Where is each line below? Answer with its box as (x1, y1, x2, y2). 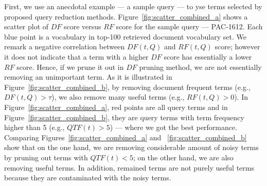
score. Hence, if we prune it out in (16, 61, 124, 72)
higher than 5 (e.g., (4, 122, 65, 133)
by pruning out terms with (4, 152, 88, 162)
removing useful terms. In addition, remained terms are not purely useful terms (4, 162, 254, 173)
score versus (64, 21, 101, 32)
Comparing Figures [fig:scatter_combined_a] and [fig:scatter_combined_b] (4, 132, 247, 142)
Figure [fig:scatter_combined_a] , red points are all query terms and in (4, 101, 228, 112)
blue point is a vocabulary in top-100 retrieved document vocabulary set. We (4, 31, 246, 42)
